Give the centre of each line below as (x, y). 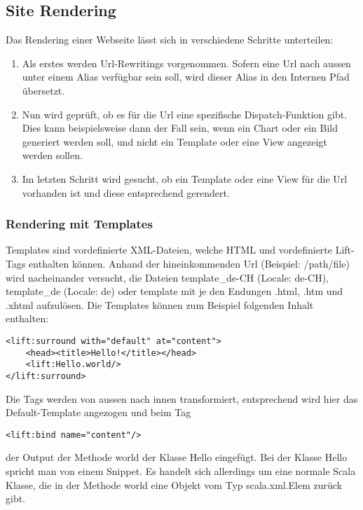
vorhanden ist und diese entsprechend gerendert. (126, 192)
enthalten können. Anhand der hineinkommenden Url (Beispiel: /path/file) (189, 263)
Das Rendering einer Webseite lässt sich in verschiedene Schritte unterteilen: (170, 40)
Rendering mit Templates (79, 224)
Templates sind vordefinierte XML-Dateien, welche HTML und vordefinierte (169, 250)
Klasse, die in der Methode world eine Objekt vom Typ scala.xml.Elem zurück (174, 484)
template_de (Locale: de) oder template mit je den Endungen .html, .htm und (174, 291)
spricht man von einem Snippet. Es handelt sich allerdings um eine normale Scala (181, 470)
